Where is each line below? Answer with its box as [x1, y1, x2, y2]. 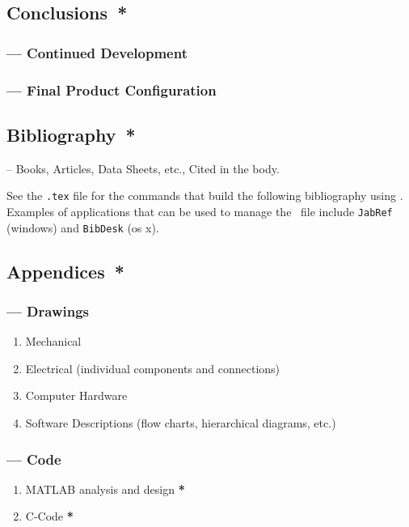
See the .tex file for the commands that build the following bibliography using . [6, 187, 403, 204]
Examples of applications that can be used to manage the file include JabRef [6, 202, 393, 219]
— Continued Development [6, 42, 188, 62]
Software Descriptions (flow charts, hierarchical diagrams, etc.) [25, 414, 336, 431]
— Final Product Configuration [6, 79, 217, 100]
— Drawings [6, 300, 89, 321]
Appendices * [6, 258, 124, 283]
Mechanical [25, 333, 82, 350]
